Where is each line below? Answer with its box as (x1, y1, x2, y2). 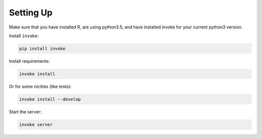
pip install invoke (19, 46, 65, 51)
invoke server (19, 122, 53, 127)
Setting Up (9, 7, 53, 18)
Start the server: (9, 109, 42, 114)
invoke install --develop (19, 97, 81, 102)
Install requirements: (9, 58, 50, 64)
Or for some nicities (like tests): (9, 83, 72, 89)
